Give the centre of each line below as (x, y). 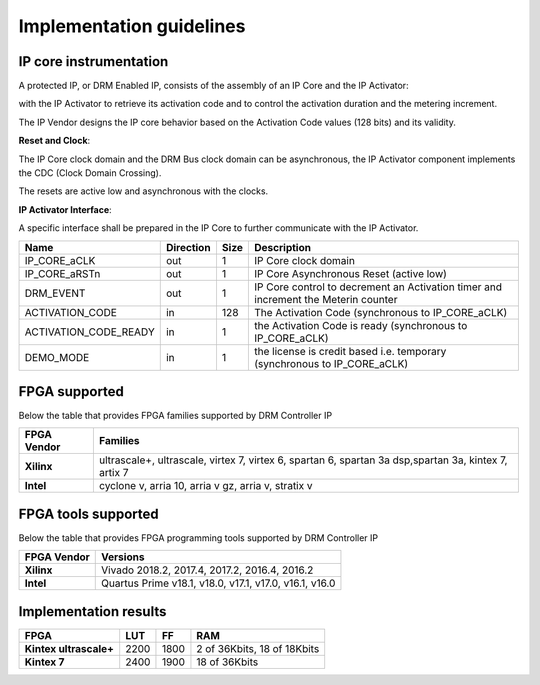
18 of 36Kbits (227, 662)
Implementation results (92, 611)
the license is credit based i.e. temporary (350, 351)
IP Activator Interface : (65, 209)
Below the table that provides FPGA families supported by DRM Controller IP (175, 416)
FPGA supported (71, 391)
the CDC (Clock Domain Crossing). (90, 173)
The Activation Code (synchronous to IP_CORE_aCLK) (381, 312)
